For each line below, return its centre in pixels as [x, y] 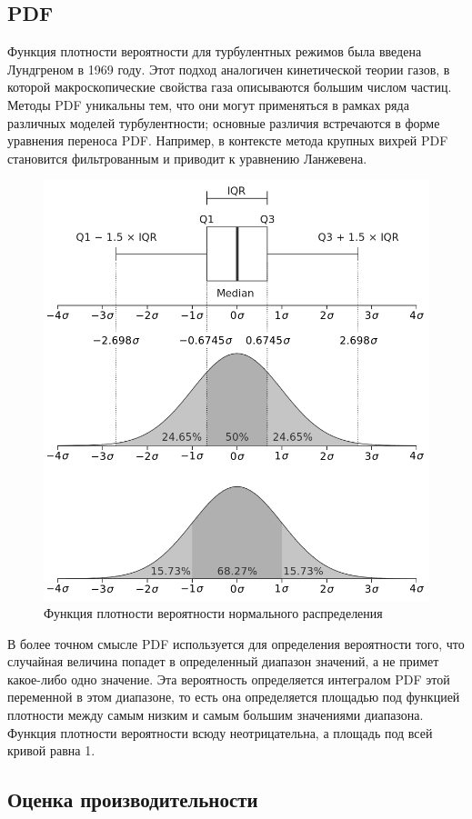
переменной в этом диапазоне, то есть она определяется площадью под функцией [234, 697]
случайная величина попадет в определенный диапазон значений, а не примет [223, 661]
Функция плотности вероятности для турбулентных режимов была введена [215, 51]
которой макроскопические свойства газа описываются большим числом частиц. [230, 87]
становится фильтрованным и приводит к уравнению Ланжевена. [187, 158]
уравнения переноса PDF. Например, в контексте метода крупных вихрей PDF [228, 140]
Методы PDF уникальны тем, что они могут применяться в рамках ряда [208, 104]
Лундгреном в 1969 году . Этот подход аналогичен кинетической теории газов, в [229, 69]
